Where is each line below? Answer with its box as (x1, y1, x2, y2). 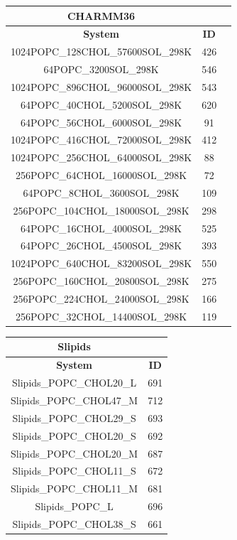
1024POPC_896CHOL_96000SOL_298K (11, 79, 192, 94)
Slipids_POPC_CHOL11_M (11, 481, 138, 496)
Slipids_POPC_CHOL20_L (12, 375, 137, 390)
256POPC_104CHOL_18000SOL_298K (13, 202, 189, 217)
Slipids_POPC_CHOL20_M (11, 445, 138, 460)
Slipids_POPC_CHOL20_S (12, 428, 136, 443)
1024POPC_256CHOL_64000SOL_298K (11, 150, 192, 165)
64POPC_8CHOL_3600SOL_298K (23, 185, 180, 200)
